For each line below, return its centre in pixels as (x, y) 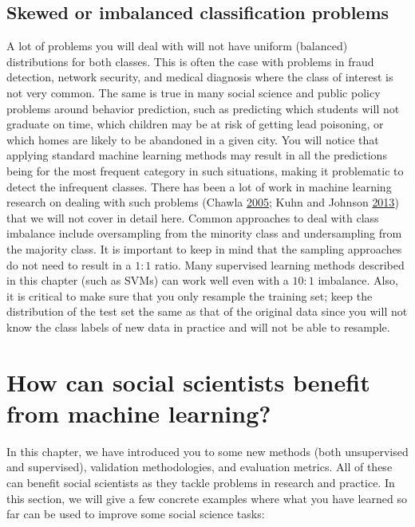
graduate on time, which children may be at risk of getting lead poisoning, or (195, 124)
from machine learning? (139, 413)
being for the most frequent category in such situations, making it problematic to (205, 170)
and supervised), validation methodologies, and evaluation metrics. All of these (200, 467)
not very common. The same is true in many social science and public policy (194, 92)
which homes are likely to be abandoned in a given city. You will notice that (193, 139)
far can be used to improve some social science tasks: (136, 514)
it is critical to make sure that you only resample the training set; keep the (190, 295)
